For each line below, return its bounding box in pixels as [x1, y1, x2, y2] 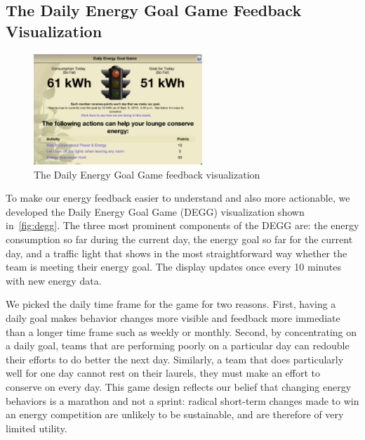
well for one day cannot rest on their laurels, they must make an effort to [6, 365, 320, 380]
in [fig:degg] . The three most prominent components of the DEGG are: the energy [6, 218, 359, 233]
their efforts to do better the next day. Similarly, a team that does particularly [6, 351, 344, 366]
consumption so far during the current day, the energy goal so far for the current [6, 232, 353, 247]
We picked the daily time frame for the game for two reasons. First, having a [6, 297, 336, 311]
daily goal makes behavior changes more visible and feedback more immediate [6, 311, 340, 325]
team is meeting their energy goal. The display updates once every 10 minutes [6, 259, 341, 274]
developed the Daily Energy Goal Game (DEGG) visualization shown [6, 204, 305, 219]
